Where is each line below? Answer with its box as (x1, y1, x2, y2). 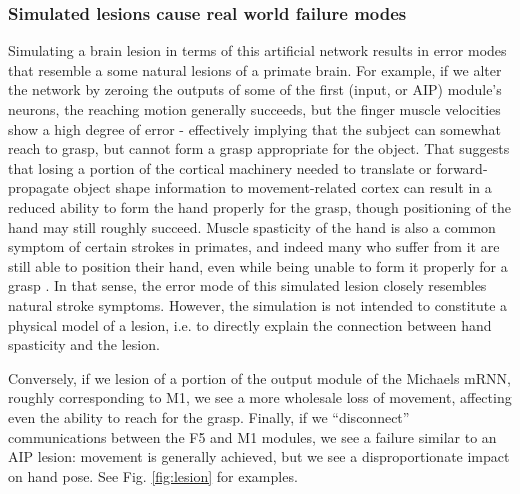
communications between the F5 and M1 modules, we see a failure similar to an (8, 426, 497, 447)
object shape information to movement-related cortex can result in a (73, 177, 492, 198)
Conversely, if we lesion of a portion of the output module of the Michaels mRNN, (8, 367, 511, 388)
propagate (8, 177, 69, 198)
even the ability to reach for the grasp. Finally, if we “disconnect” (8, 406, 410, 427)
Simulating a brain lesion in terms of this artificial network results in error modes (8, 40, 507, 61)
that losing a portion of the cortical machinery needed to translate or (8, 157, 432, 178)
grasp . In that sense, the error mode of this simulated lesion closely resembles (8, 275, 487, 296)
